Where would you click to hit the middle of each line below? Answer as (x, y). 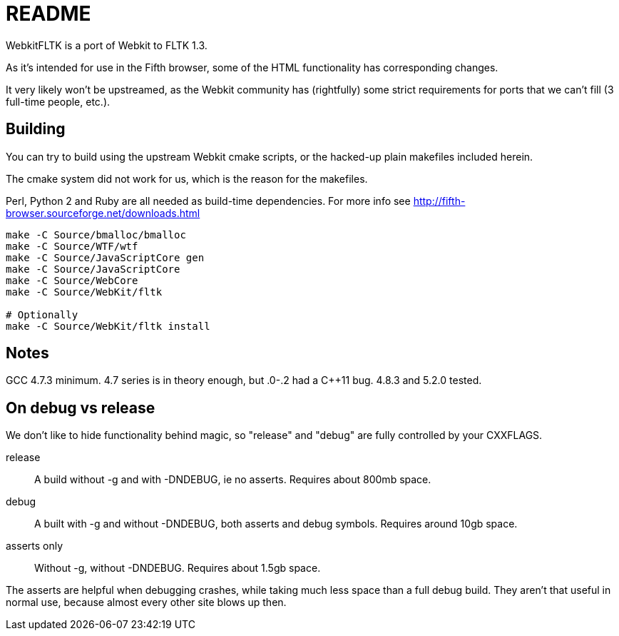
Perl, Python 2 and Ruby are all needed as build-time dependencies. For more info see (208, 201)
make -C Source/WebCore (72, 280)
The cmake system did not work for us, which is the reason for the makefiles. (187, 178)
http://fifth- (439, 201)
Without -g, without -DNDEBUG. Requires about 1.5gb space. (178, 568)
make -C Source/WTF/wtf (72, 246)
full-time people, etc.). (58, 101)
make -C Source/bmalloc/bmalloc (96, 234)
